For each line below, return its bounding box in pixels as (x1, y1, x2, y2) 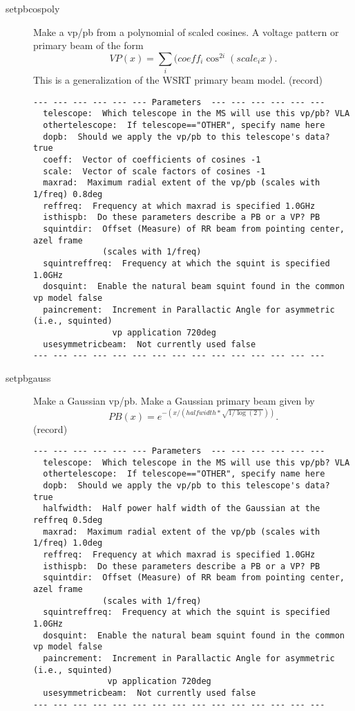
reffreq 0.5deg (33, 515, 103, 526)
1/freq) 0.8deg (33, 190, 103, 200)
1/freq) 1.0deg (33, 538, 103, 548)
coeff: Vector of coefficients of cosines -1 (43, 155, 261, 165)
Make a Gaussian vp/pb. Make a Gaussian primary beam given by (33, 394, 315, 408)
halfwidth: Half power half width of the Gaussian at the (43, 504, 320, 514)
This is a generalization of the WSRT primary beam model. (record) (33, 73, 323, 87)
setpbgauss (6, 370, 51, 385)
